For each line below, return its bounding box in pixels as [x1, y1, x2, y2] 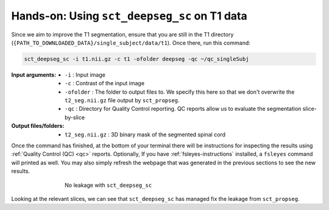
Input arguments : [11, 71, 57, 79]
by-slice [65, 113, 85, 121]
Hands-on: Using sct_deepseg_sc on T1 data [11, 9, 247, 23]
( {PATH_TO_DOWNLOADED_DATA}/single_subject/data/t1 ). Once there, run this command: [11, 39, 251, 46]
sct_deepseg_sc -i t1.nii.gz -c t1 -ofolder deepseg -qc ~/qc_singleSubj [24, 55, 249, 62]
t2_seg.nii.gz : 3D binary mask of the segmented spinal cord [65, 131, 225, 138]
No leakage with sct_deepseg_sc [65, 181, 152, 189]
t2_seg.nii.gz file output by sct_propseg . [65, 97, 180, 104]
